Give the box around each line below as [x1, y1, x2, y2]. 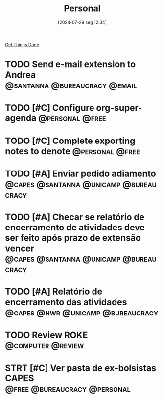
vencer [5, 243, 34, 254]
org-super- [96, 102, 142, 114]
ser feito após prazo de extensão [5, 232, 141, 243]
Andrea [5, 69, 36, 81]
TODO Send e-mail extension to [5, 59, 136, 70]
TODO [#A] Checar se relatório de [5, 211, 145, 223]
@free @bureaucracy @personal [5, 383, 131, 395]
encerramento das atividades [5, 297, 127, 308]
